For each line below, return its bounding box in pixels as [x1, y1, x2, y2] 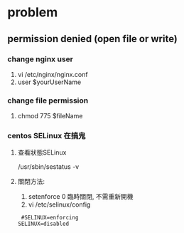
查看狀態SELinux [17, 148, 67, 157]
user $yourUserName [17, 78, 82, 86]
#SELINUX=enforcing [21, 214, 79, 222]
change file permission [7, 95, 89, 105]
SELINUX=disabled [17, 220, 70, 228]
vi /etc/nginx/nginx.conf [17, 70, 88, 78]
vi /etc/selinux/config [28, 200, 91, 209]
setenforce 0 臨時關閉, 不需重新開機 [28, 192, 134, 201]
